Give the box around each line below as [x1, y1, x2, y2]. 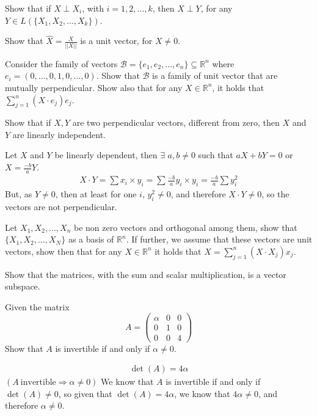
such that [198, 148, 233, 161]
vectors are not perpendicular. [5, 200, 117, 213]
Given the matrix [5, 300, 70, 313]
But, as [5, 188, 32, 200]
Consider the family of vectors [5, 57, 118, 70]
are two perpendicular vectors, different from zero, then [72, 116, 280, 129]
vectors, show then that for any [5, 244, 122, 257]
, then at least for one [55, 188, 137, 200]
